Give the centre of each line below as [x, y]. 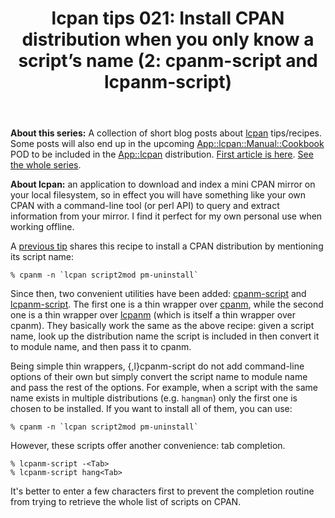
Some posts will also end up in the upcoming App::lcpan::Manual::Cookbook [167, 144]
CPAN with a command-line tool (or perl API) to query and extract [145, 206]
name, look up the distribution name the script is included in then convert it [165, 336]
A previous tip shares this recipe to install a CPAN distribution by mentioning [167, 246]
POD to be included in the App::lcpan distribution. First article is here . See [162, 154]
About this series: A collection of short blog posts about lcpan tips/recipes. [166, 133]
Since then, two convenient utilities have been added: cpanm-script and [158, 294]
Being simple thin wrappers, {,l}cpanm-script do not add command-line [157, 366]
